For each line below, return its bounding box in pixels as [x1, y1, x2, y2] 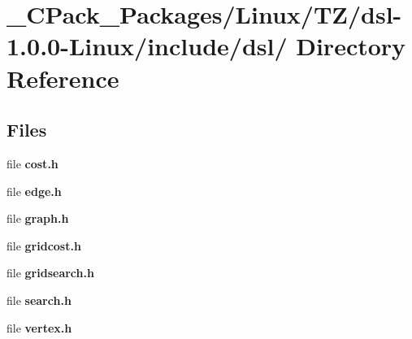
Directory [296, 29, 406, 63]
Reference [7, 61, 119, 94]
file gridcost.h [7, 237, 81, 254]
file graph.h [7, 210, 69, 227]
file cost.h [7, 154, 59, 172]
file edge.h [7, 182, 62, 199]
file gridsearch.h [7, 264, 94, 281]
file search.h [7, 291, 72, 308]
